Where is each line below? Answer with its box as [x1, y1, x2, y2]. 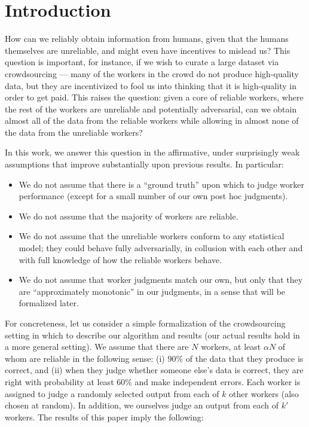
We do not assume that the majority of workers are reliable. [19, 209, 238, 222]
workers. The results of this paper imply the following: [5, 410, 204, 423]
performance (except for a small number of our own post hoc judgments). [19, 190, 288, 202]
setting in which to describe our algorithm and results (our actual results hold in [5, 328, 300, 341]
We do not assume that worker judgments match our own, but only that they [19, 273, 303, 286]
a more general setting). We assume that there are [5, 340, 189, 353]
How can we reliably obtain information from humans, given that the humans [5, 32, 289, 45]
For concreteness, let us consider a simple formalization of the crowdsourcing [5, 317, 286, 329]
